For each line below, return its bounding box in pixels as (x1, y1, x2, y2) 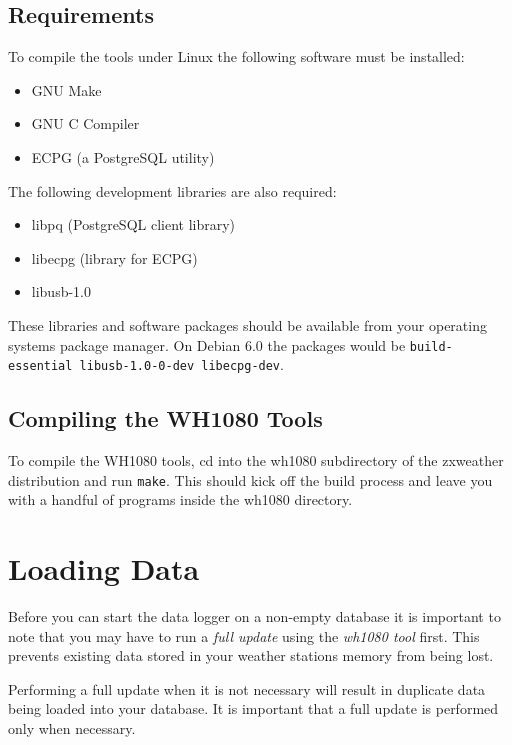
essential (8, 359, 73, 374)
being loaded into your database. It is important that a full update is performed (8, 698, 499, 719)
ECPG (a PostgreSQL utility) (31, 146, 215, 167)
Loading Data (8, 548, 200, 589)
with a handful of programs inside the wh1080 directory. (8, 489, 353, 510)
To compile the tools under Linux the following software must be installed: (8, 46, 465, 67)
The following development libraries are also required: (8, 180, 337, 201)
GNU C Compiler (31, 113, 140, 134)
